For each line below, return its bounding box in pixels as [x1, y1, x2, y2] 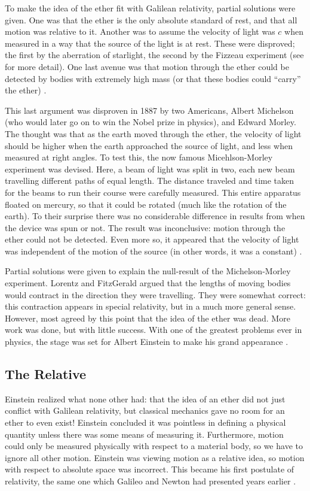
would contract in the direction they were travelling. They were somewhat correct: [5, 288, 306, 301]
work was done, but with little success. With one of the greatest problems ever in [5, 323, 302, 336]
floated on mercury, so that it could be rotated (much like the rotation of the [5, 198, 287, 210]
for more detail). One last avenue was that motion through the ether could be [5, 60, 289, 72]
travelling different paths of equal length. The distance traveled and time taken [5, 174, 294, 187]
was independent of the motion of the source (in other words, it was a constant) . [5, 244, 302, 257]
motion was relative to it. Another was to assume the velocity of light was [5, 25, 275, 38]
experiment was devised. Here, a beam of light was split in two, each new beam [5, 162, 295, 175]
